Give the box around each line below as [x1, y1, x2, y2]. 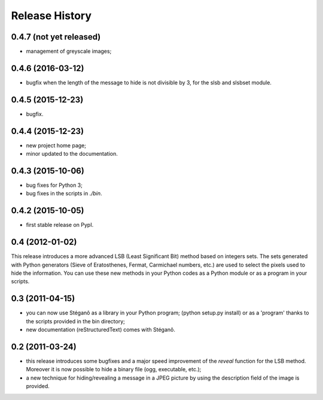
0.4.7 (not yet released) [11, 32, 101, 42]
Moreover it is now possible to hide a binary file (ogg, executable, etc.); [26, 366, 202, 373]
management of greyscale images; [26, 48, 112, 55]
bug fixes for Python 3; [26, 181, 83, 189]
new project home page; [26, 141, 87, 149]
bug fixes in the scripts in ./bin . [26, 190, 102, 197]
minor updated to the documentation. [26, 150, 118, 157]
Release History [11, 9, 92, 22]
